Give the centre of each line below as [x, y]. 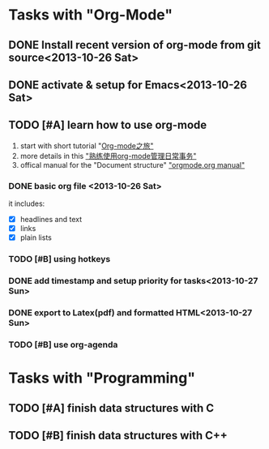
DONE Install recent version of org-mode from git [135, 45]
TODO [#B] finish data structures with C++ [118, 435]
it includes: [27, 203]
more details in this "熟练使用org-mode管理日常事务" [108, 156]
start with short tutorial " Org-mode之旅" [87, 145]
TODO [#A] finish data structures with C [111, 408]
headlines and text [51, 220]
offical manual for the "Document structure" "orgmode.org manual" [132, 165]
